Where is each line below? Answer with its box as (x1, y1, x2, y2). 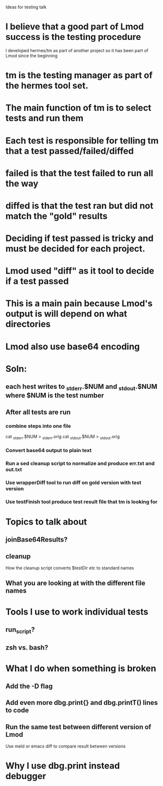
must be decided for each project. (5, 243, 145, 255)
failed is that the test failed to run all (5, 167, 154, 179)
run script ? (5, 625, 35, 635)
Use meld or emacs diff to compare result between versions (5, 743, 126, 749)
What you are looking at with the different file (5, 579, 145, 587)
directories (5, 319, 51, 330)
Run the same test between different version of (5, 723, 151, 731)
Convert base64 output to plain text (5, 447, 92, 454)
